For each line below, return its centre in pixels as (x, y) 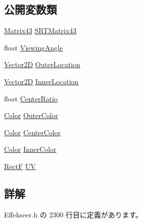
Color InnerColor (30, 149)
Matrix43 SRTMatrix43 (40, 31)
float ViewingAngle (33, 47)
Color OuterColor (31, 115)
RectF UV (20, 166)
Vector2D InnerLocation (41, 81)
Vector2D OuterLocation (42, 64)
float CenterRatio (31, 98)
